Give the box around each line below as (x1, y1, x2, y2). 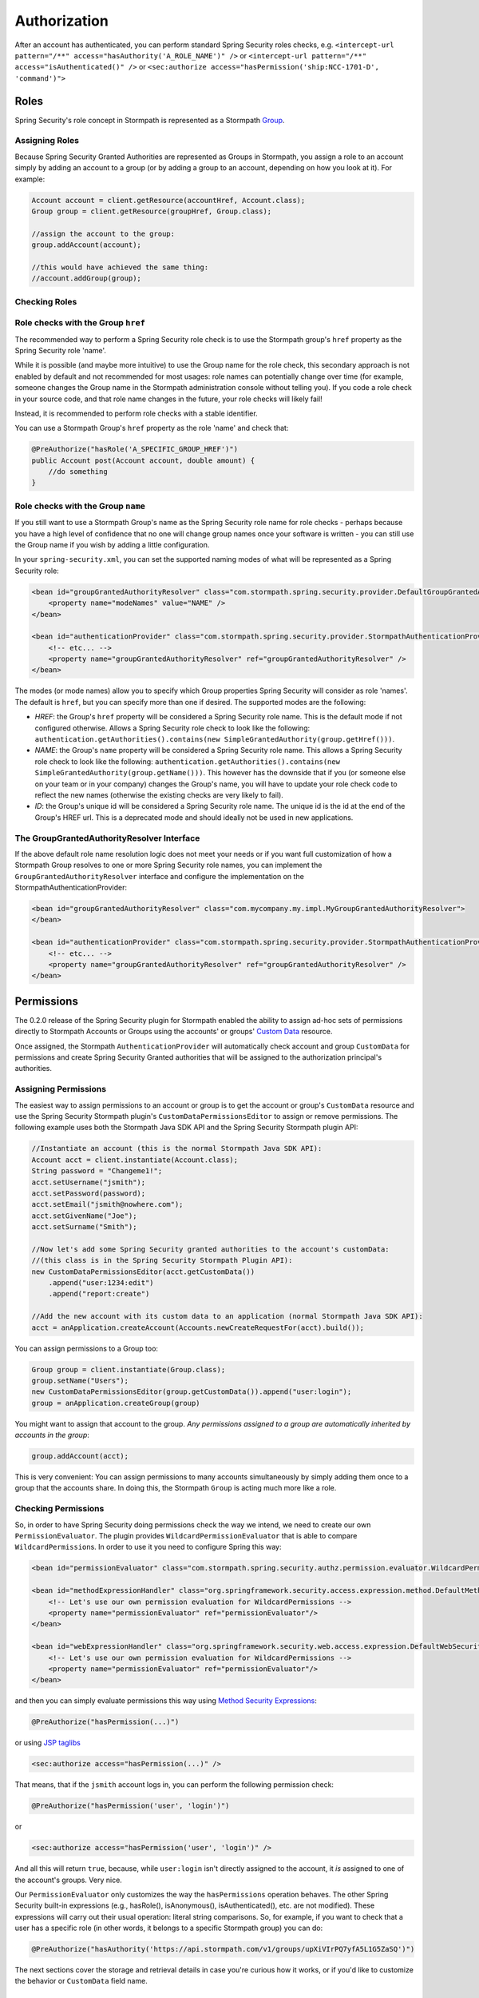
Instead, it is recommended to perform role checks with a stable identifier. (14, 408, 259, 418)
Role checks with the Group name (14, 500, 145, 511)
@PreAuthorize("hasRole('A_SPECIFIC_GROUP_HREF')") (31, 444, 239, 454)
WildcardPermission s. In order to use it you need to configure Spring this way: (14, 1542, 282, 1552)
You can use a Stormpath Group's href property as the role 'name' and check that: (14, 424, 289, 433)
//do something (48, 468, 108, 476)
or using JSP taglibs (14, 1738, 81, 1748)
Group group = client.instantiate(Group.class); (31, 1365, 226, 1374)
